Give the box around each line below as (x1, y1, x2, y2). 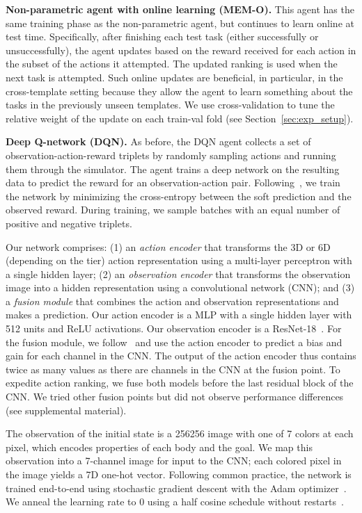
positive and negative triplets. (6, 215, 132, 230)
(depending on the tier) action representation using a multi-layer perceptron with (6, 253, 352, 268)
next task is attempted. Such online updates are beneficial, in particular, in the (6, 70, 343, 84)
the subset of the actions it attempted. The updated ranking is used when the (6, 56, 338, 71)
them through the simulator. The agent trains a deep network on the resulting (6, 161, 340, 176)
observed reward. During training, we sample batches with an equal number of (6, 202, 340, 217)
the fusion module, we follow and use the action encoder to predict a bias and (6, 334, 343, 349)
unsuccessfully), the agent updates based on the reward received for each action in (6, 42, 356, 57)
